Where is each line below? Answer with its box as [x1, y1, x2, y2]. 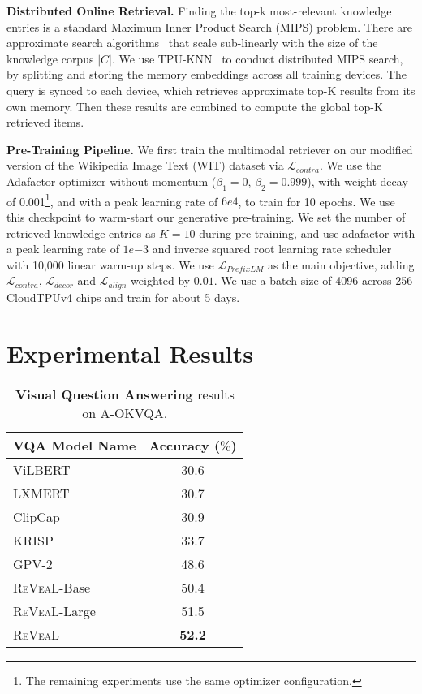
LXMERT [13, 483, 70, 502]
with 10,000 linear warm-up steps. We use [6, 256, 214, 273]
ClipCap [13, 506, 60, 526]
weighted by [131, 272, 191, 289]
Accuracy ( [149, 435, 221, 455]
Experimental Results [6, 336, 253, 369]
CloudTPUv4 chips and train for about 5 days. [6, 288, 240, 305]
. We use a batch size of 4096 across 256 [213, 272, 413, 289]
